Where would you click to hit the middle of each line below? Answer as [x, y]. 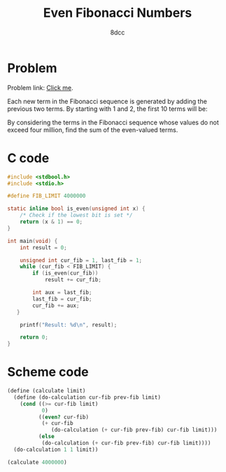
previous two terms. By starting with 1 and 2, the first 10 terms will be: [107, 109]
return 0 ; [34, 337]
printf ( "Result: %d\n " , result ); [69, 324]
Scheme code [48, 372]
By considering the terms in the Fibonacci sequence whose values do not [113, 122]
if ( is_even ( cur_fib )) [65, 273]
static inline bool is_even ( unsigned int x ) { [76, 209]
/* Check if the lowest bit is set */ [76, 216]
